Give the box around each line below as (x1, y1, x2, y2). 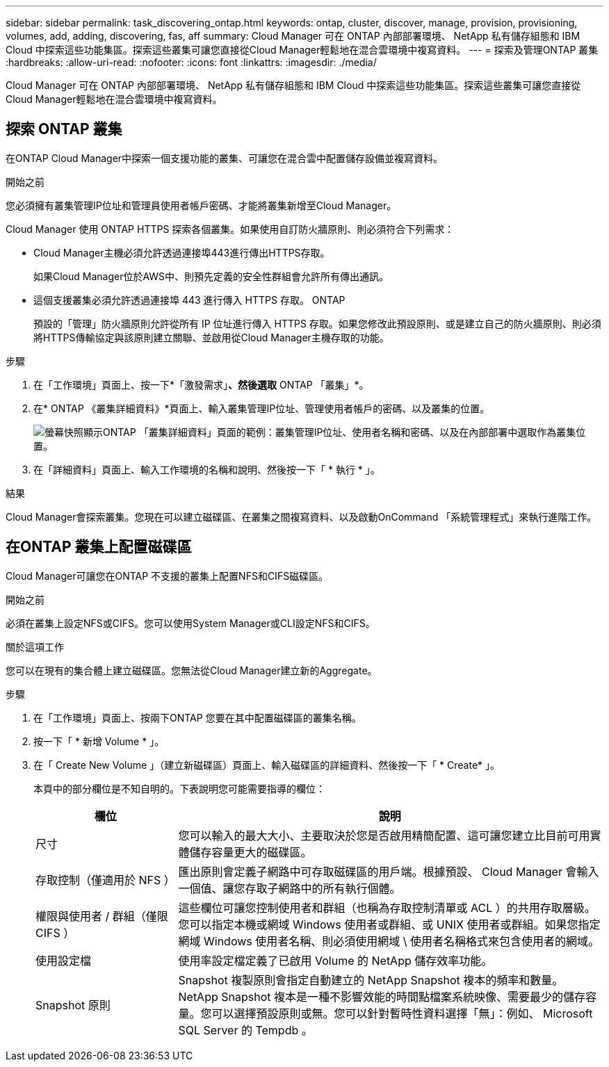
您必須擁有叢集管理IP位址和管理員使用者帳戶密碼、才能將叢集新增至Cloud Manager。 (6, 199, 397, 211)
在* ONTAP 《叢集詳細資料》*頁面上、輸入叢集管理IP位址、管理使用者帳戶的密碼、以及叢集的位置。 (33, 402, 490, 414)
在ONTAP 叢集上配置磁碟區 (6, 538, 192, 556)
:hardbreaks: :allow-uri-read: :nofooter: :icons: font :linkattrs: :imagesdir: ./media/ (6, 56, 377, 68)
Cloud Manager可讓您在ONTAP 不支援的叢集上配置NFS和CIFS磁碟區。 (6, 569, 329, 582)
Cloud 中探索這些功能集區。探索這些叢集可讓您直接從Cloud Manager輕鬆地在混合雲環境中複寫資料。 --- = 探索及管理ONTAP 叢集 (6, 44, 599, 56)
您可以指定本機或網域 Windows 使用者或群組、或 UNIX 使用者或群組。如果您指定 (178, 917, 601, 931)
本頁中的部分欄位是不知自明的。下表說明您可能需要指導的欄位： (33, 782, 325, 795)
